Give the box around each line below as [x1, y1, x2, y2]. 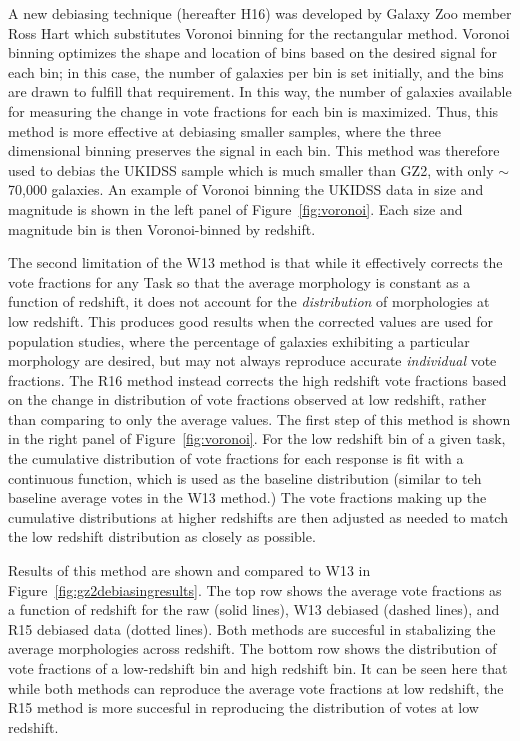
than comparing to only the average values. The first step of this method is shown [8, 408, 511, 429]
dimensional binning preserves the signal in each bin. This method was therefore [8, 140, 500, 161]
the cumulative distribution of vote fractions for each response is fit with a [8, 448, 464, 469]
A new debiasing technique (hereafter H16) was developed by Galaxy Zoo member [8, 3, 512, 23]
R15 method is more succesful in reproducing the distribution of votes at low [8, 697, 479, 718]
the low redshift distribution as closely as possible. [8, 526, 316, 547]
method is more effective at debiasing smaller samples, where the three [8, 120, 441, 141]
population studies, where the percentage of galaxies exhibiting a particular [8, 330, 470, 351]
